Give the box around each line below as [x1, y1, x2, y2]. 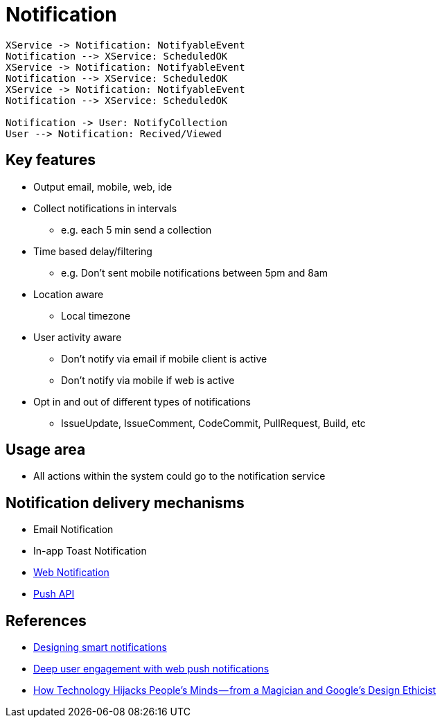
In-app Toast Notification [33, 545, 147, 557]
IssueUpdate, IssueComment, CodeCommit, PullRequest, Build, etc [61, 417, 366, 429]
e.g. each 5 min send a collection [61, 223, 212, 236]
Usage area [6, 441, 86, 459]
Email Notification [33, 523, 114, 536]
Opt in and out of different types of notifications [33, 395, 251, 408]
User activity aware [33, 331, 122, 343]
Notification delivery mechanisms [6, 494, 245, 512]
